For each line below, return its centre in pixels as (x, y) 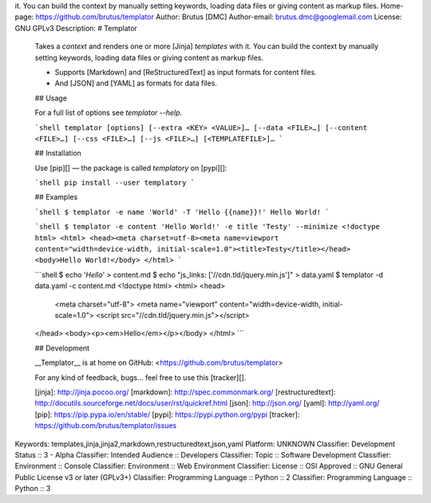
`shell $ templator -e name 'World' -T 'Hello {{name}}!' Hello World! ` (182, 212)
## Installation (58, 153)
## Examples (56, 197)
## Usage (51, 98)
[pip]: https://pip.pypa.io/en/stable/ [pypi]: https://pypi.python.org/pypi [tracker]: (167, 414)
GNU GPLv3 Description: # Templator (76, 28)
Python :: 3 (33, 489)
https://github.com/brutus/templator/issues (106, 426)
